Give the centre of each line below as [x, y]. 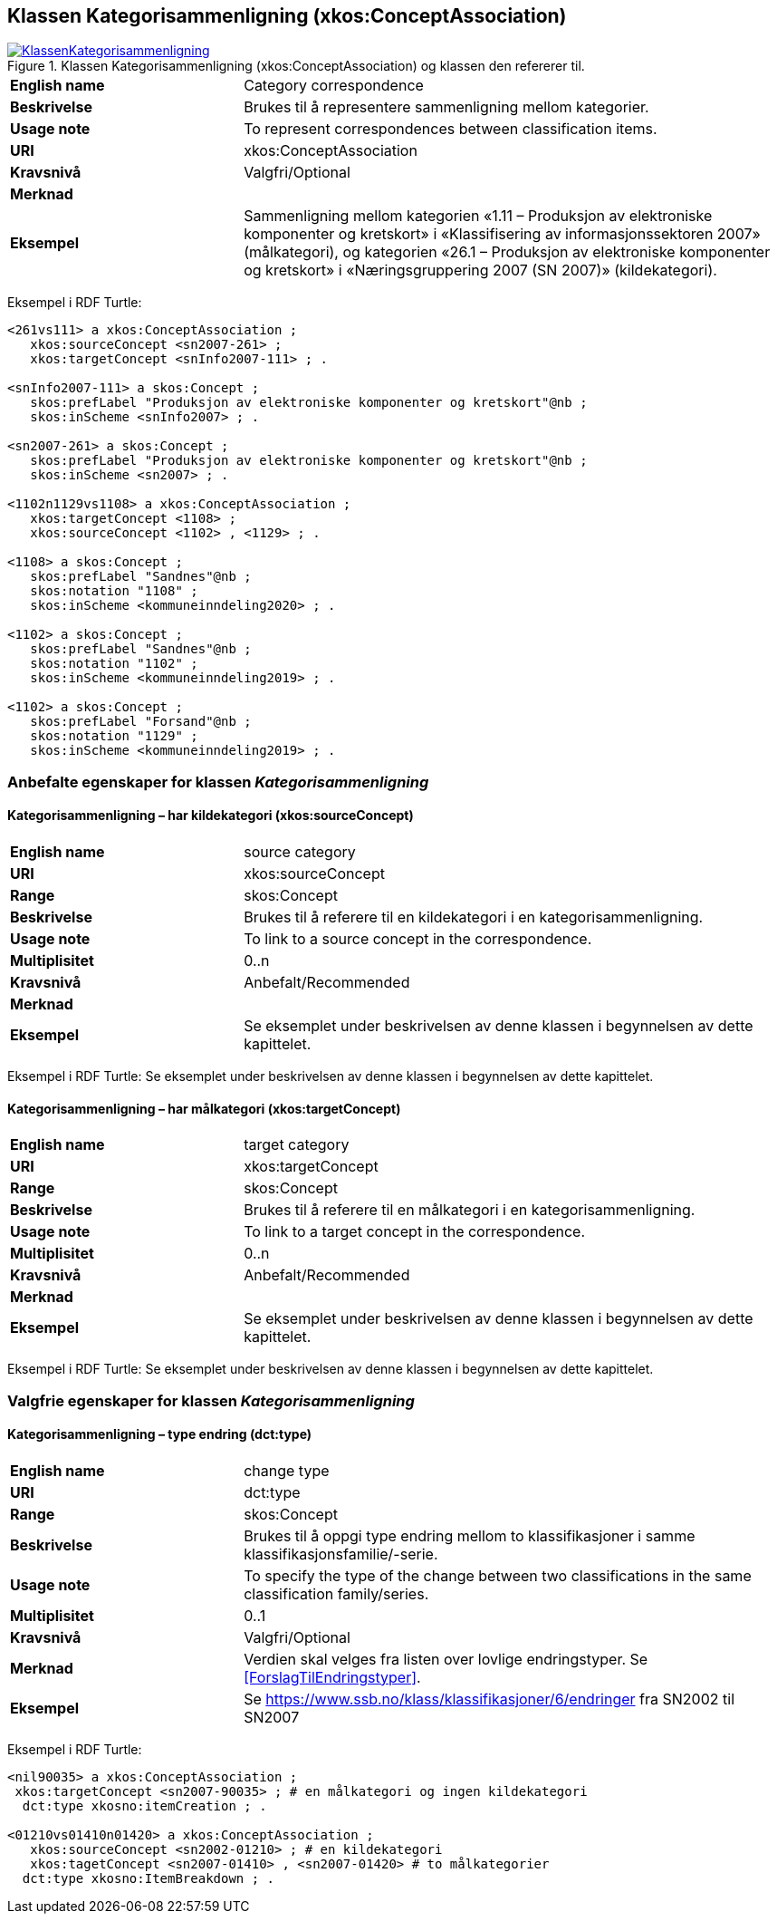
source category [300, 852]
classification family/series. [336, 1593]
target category [297, 1145]
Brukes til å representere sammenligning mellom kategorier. [446, 107]
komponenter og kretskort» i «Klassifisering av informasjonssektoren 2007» [502, 234]
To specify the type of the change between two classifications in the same [498, 1575]
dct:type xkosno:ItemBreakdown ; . [149, 1878]
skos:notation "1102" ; [114, 664]
